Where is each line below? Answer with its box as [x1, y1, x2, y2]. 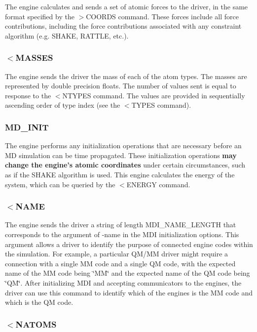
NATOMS [15, 318, 57, 330]
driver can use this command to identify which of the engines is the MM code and [5, 287, 253, 297]
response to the [5, 90, 51, 100]
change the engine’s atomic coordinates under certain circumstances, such [5, 160, 246, 170]
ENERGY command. [126, 179, 190, 189]
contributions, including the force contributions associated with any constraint [5, 21, 242, 31]
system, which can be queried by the [5, 179, 115, 189]
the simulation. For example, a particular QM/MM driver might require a [5, 249, 228, 259]
